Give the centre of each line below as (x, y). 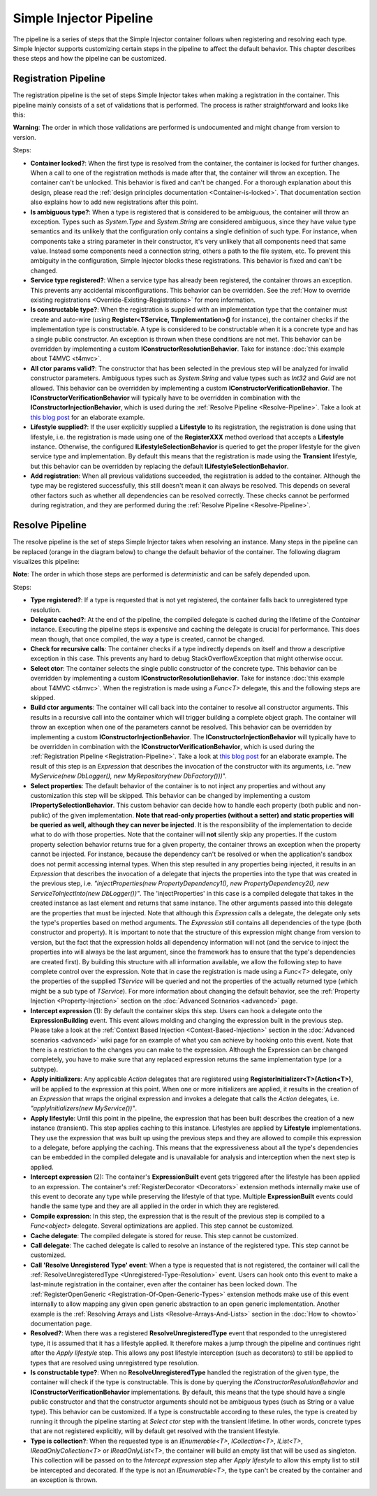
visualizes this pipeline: (46, 561)
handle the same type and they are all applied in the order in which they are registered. (155, 1206)
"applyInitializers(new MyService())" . (84, 1108)
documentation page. (61, 1323)
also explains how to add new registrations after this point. (114, 202)
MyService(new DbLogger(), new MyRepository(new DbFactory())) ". (128, 776)
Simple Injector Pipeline (83, 18)
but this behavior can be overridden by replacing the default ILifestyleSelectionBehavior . (160, 466)
